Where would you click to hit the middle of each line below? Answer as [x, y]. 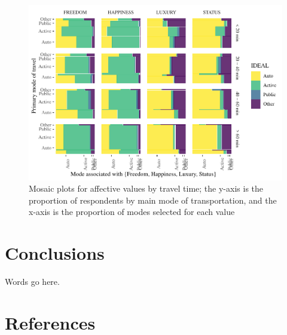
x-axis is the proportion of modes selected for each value [132, 212]
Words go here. [32, 282]
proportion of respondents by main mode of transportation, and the [153, 200]
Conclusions [55, 253]
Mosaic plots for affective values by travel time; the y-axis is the [146, 188]
